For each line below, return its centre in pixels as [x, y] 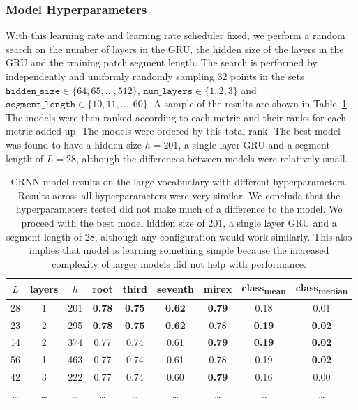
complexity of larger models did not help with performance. [179, 263]
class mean [264, 289]
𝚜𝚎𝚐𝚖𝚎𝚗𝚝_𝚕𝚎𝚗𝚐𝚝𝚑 [41, 105]
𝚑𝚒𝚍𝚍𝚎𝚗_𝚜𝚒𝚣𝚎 [33, 91]
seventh [175, 288]
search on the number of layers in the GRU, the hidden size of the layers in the [175, 48]
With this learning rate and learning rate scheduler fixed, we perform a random [176, 35]
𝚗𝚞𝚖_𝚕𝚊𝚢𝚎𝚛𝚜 [168, 91]
